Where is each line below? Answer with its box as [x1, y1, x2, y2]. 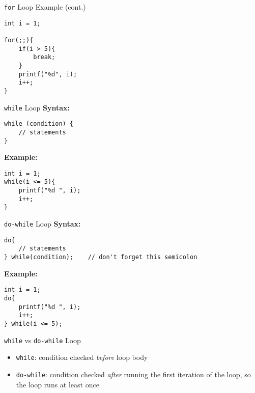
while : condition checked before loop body [16, 352, 148, 362]
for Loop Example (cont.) [4, 2, 86, 12]
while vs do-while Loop [4, 334, 81, 345]
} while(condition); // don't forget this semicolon [4, 254, 197, 261]
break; [33, 53, 55, 61]
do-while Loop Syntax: [4, 218, 81, 229]
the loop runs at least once [16, 379, 99, 389]
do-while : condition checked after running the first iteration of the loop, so [16, 369, 251, 379]
